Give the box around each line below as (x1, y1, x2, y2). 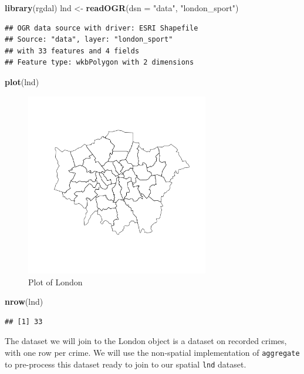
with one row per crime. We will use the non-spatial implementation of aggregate (5, 346, 300, 358)
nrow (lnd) (5, 295, 43, 308)
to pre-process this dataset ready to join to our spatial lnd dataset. (5, 358, 246, 370)
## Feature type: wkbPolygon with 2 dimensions (5, 58, 194, 67)
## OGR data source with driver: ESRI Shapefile (5, 23, 198, 32)
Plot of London (28, 275, 83, 288)
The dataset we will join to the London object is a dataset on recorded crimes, (5, 335, 287, 347)
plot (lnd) (5, 75, 39, 87)
